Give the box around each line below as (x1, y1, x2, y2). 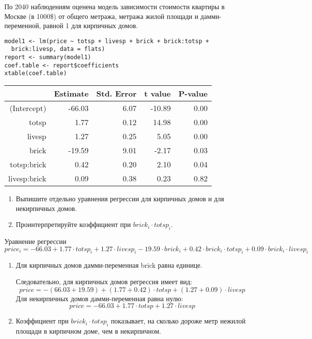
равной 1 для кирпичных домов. (43, 20, 138, 31)
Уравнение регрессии (4, 236, 67, 246)
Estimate (54, 88, 89, 99)
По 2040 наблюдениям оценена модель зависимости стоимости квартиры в (4, 1, 225, 11)
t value (144, 88, 171, 99)
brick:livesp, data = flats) (11, 46, 105, 53)
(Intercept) (9, 102, 47, 114)
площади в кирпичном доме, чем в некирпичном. (16, 326, 161, 336)
